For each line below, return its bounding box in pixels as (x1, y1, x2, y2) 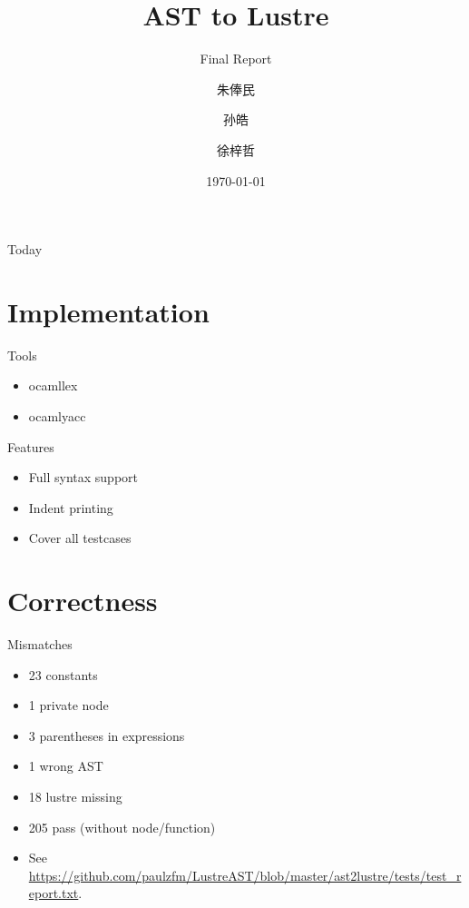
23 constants (28, 665, 98, 684)
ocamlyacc (28, 407, 86, 425)
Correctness (7, 582, 158, 619)
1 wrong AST (28, 756, 103, 775)
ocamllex (28, 376, 78, 395)
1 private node (28, 696, 109, 715)
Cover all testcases (28, 528, 132, 548)
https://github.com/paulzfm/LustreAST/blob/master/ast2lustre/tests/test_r (28, 865, 462, 884)
